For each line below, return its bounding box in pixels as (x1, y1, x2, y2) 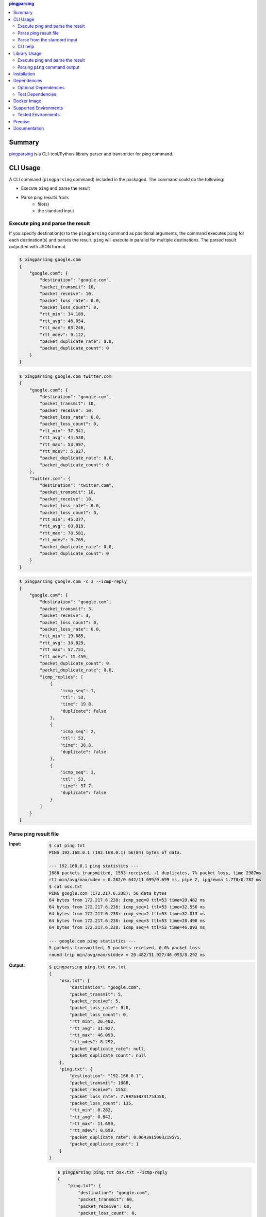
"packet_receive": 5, (69, 998, 121, 1004)
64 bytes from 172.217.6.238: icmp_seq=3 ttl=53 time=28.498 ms (49, 918, 205, 923)
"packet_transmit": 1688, (69, 1080, 131, 1086)
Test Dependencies (17, 92, 57, 97)
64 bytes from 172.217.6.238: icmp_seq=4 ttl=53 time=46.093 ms (49, 924, 205, 930)
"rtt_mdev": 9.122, (39, 332, 86, 337)
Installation (13, 71, 35, 76)
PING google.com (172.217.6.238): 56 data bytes (49, 891, 167, 896)
